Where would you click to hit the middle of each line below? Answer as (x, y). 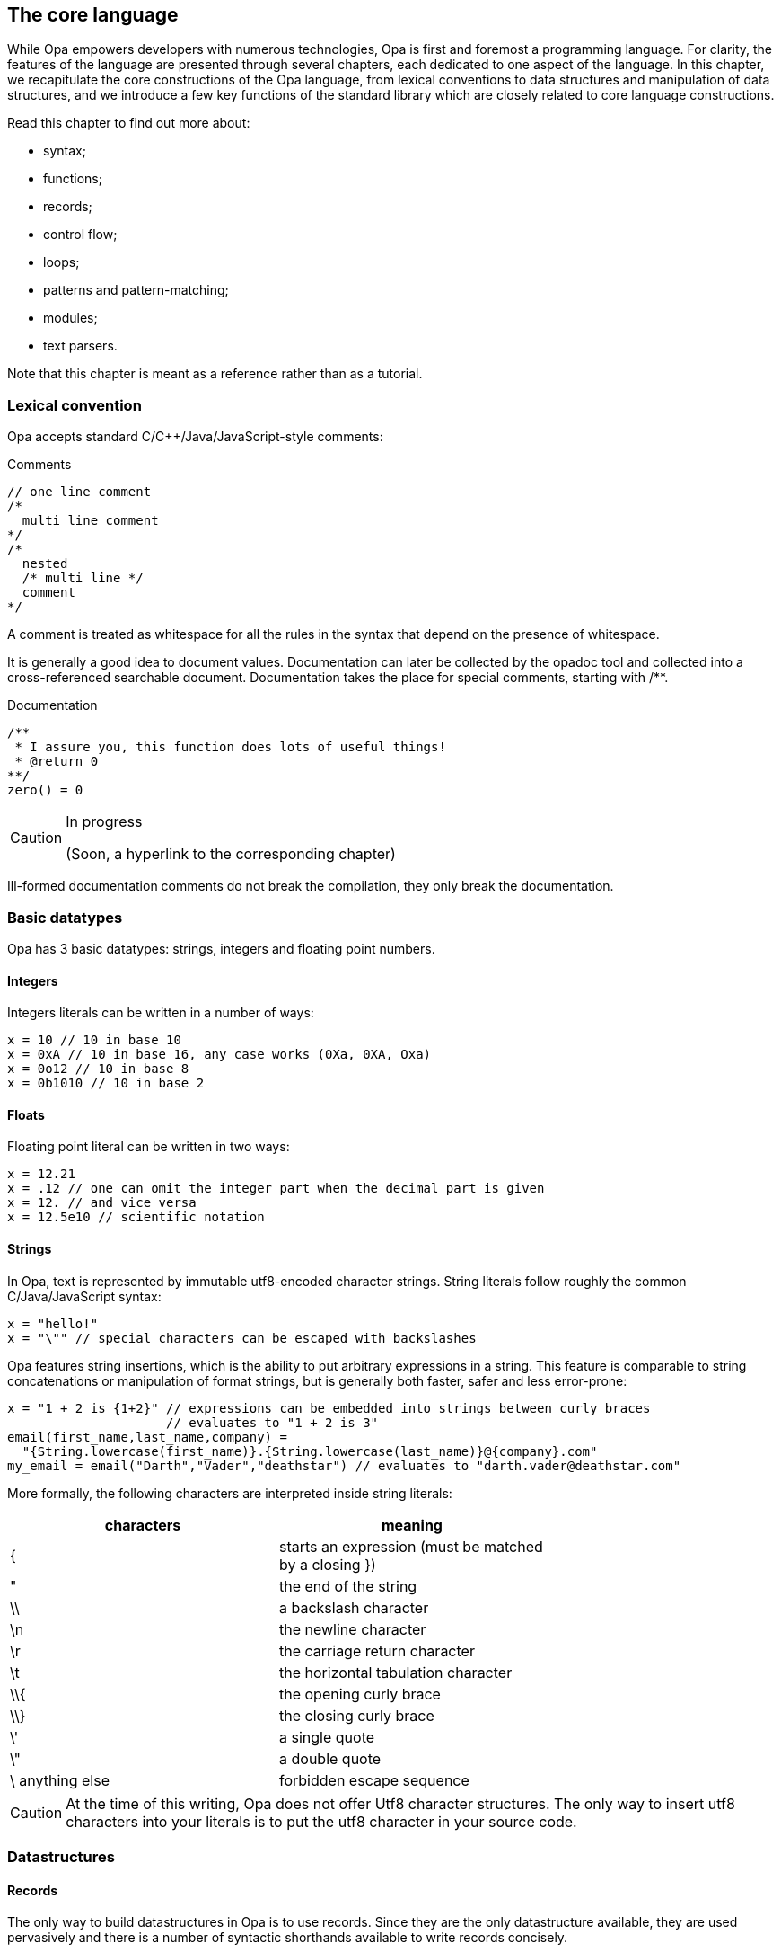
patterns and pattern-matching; (136, 290)
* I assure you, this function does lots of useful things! (230, 747)
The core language (93, 15)
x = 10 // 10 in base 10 (94, 1040)
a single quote (327, 1737)
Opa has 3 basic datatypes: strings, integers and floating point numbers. (221, 948)
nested (45, 564)
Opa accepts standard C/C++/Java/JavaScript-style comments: (195, 437)
